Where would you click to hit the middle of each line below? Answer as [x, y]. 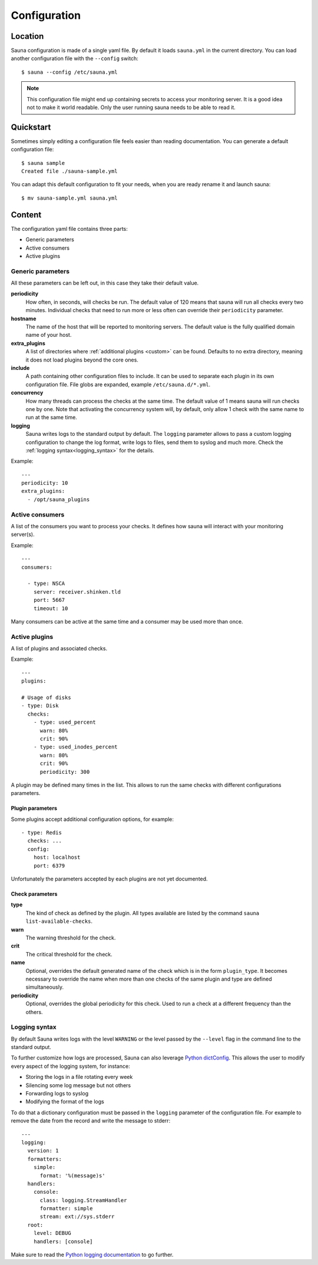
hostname [24, 319]
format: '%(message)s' [72, 1175]
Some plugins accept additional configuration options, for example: [92, 819]
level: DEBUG [52, 1233]
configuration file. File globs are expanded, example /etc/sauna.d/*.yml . [118, 384]
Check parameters [34, 894]
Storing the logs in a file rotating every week [79, 1077]
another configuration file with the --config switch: [74, 58]
